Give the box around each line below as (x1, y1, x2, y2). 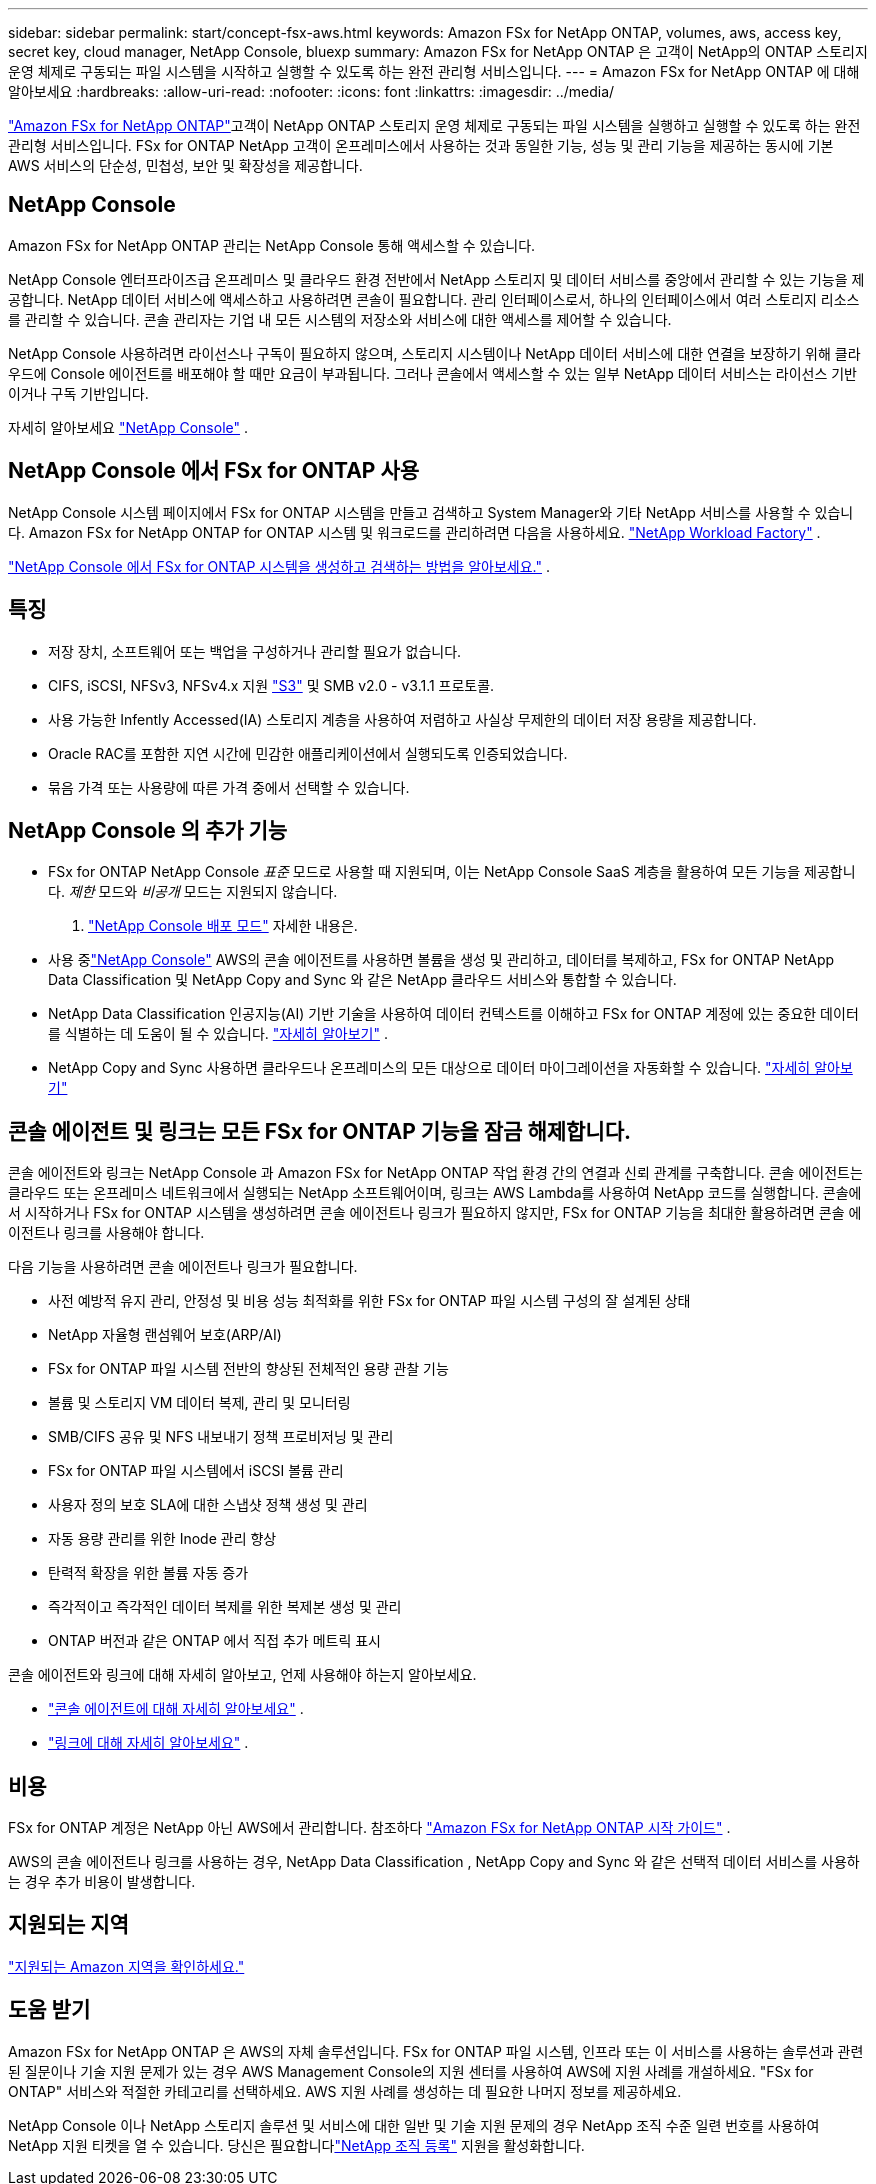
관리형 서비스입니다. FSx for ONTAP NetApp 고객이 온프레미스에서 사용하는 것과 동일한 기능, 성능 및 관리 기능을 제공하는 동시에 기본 (8, 137, 834, 154)
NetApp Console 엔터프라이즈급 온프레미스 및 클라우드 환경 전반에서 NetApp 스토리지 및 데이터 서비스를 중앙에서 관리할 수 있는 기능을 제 (8, 270, 865, 288)
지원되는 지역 (8, 1912, 129, 1938)
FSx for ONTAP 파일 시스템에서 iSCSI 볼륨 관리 (48, 1462, 344, 1480)
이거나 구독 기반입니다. (8, 384, 149, 402)
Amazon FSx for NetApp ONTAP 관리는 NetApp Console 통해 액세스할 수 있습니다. (8, 236, 536, 254)
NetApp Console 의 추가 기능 (8, 817, 288, 843)
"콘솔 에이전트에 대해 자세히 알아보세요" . (48, 1700, 304, 1718)
